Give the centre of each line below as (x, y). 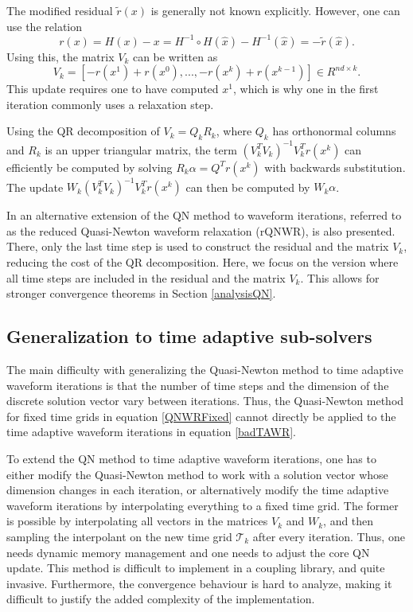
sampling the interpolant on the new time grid (119, 536)
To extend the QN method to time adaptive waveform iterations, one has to (191, 458)
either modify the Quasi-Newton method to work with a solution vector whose (197, 474)
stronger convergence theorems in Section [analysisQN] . (141, 293)
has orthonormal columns (334, 131)
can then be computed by (248, 187)
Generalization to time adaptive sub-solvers (189, 336)
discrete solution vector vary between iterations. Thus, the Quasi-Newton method (205, 401)
